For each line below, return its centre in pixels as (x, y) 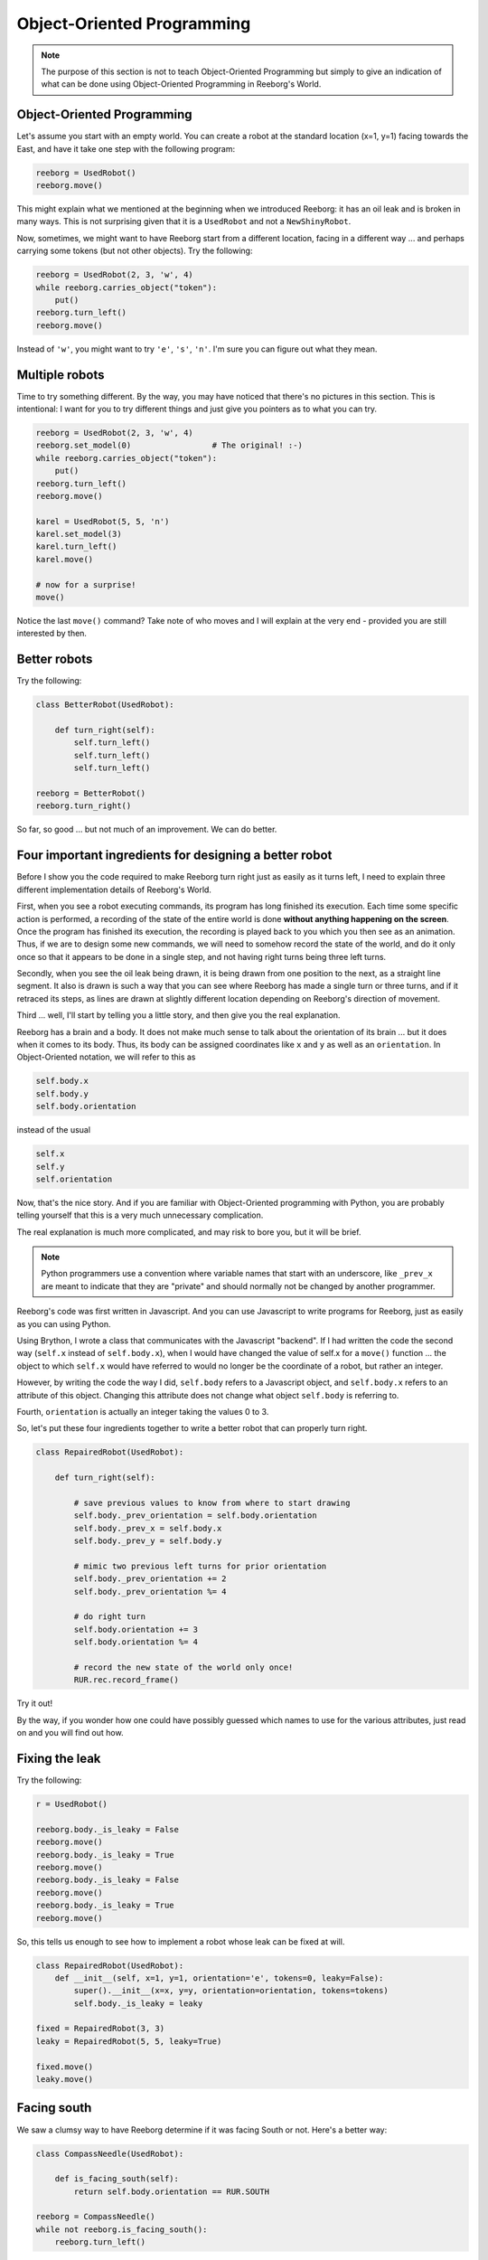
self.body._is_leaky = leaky (138, 2003)
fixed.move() (65, 2067)
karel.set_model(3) (79, 534)
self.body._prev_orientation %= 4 (150, 1591)
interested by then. (52, 634)
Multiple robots (61, 375)
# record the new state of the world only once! (183, 1667)
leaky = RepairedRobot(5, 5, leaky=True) (129, 2041)
